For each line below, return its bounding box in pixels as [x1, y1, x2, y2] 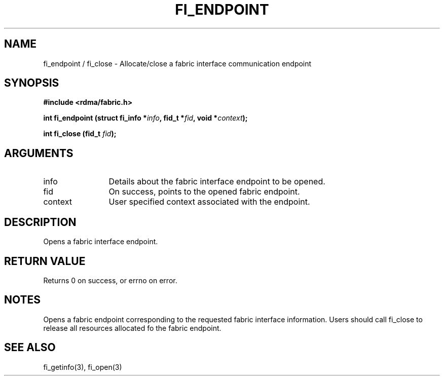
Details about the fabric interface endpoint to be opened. [108, 176, 325, 187]
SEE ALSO [4, 341, 56, 354]
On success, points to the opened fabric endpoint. [108, 186, 300, 197]
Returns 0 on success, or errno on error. [43, 276, 177, 285]
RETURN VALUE [4, 254, 86, 268]
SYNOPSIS [4, 77, 59, 90]
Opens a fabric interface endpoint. [43, 237, 158, 246]
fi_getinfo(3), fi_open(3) [43, 362, 122, 371]
